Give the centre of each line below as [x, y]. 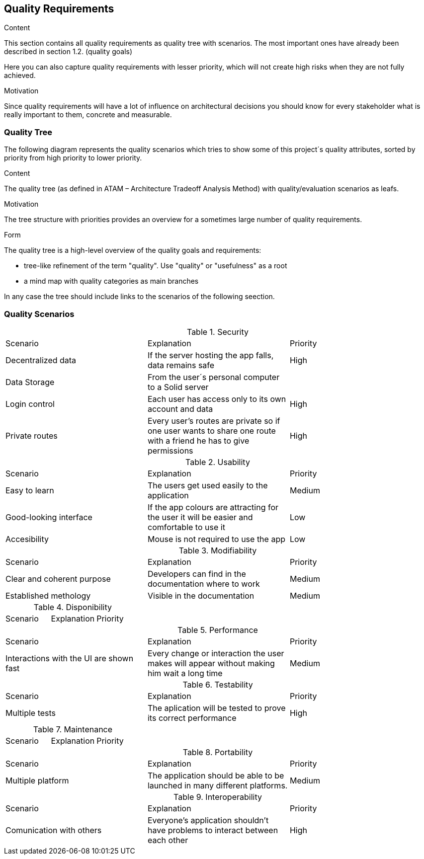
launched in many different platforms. [217, 785]
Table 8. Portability [218, 752]
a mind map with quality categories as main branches [111, 281]
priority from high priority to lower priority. [73, 158]
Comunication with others [54, 830]
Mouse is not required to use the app [216, 539]
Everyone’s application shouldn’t [208, 820]
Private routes [32, 435]
